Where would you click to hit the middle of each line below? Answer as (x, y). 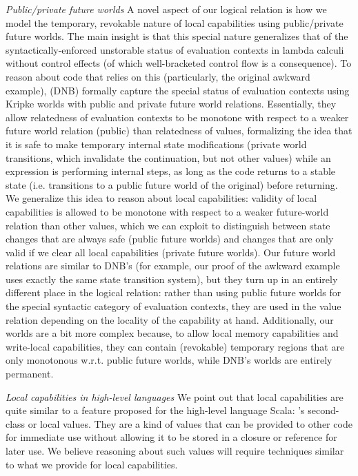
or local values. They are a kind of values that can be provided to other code (190, 423)
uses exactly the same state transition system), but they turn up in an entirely (172, 279)
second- (324, 410)
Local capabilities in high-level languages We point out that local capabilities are (175, 396)
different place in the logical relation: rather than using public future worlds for (173, 292)
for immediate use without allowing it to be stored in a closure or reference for (171, 437)
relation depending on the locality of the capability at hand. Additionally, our (170, 319)
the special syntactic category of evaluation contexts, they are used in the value (173, 306)
